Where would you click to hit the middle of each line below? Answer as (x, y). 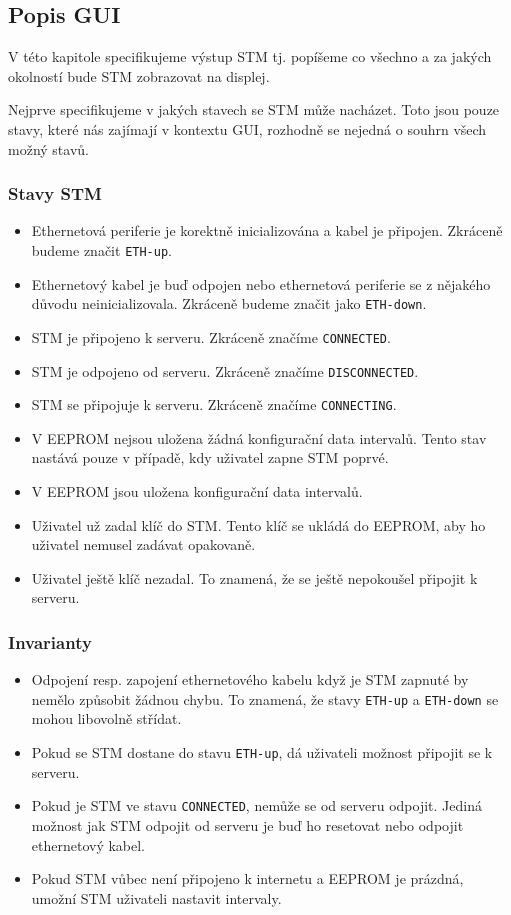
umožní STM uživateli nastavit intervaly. (156, 897)
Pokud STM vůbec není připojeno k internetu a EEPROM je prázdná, (247, 878)
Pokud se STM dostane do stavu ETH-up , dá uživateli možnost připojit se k (262, 752)
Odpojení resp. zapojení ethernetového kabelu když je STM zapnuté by (250, 679)
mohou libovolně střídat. (106, 718)
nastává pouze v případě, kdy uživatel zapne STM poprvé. (210, 457)
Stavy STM (55, 193)
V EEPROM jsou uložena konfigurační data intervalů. (197, 491)
